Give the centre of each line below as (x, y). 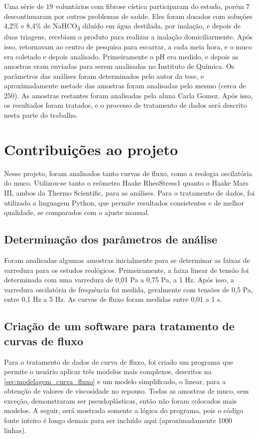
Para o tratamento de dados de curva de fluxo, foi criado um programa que (119, 361)
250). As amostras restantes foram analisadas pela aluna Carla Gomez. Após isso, (129, 95)
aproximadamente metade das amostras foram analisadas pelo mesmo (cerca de (125, 86)
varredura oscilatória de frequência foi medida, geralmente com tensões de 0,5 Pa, (129, 289)
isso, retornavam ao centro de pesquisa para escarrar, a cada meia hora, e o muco (128, 46)
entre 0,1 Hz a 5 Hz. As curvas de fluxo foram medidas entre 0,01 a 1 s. (113, 299)
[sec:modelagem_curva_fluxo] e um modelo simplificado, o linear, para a (115, 381)
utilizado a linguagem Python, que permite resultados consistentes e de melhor (124, 202)
